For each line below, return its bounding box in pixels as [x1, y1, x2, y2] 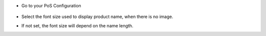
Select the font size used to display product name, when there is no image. [21, 14, 173, 19]
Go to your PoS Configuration [21, 3, 81, 8]
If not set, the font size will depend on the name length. [21, 22, 133, 29]
